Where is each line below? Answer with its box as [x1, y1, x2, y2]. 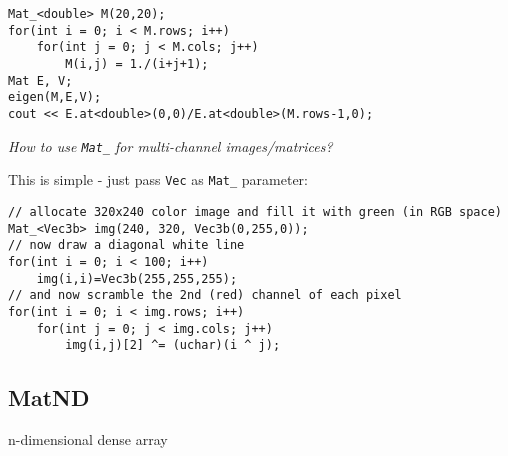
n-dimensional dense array [8, 429, 168, 450]
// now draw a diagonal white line [8, 238, 245, 253]
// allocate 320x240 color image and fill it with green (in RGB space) [8, 204, 502, 219]
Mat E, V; [8, 73, 73, 88]
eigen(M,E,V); [8, 90, 102, 105]
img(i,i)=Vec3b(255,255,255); [36, 271, 238, 286]
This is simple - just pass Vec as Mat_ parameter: [8, 169, 308, 190]
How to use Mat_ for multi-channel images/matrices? [8, 135, 333, 156]
